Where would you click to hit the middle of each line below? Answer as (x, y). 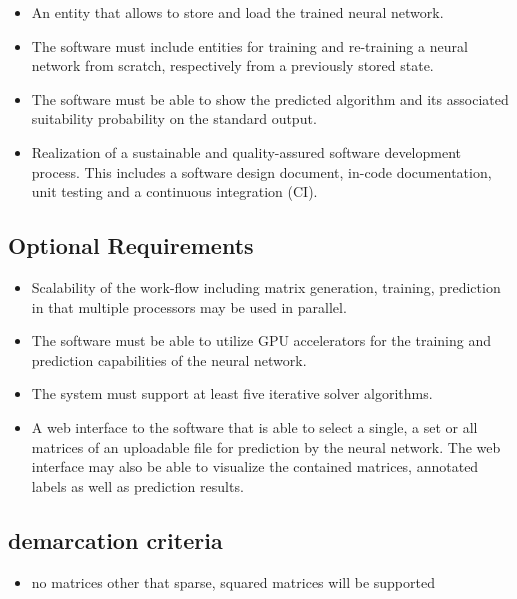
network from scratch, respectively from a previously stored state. (232, 65)
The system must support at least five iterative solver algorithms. (232, 393)
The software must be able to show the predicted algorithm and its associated (270, 98)
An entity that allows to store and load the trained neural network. (237, 12)
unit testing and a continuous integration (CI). (174, 191)
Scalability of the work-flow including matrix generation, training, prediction (266, 286)
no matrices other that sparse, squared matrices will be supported (233, 581)
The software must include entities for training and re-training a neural (249, 45)
